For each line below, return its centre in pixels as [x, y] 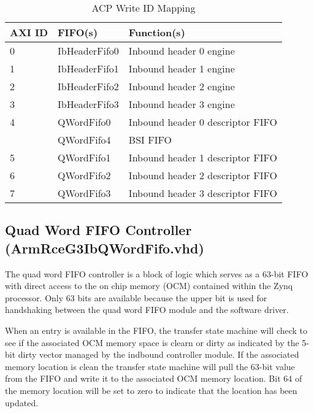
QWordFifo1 [84, 157]
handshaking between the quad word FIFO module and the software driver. [147, 310]
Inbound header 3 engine [182, 104]
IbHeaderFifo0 [88, 51]
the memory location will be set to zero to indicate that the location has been [151, 390]
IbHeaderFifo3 [88, 104]
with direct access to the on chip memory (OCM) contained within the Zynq [149, 286]
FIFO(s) [78, 32]
